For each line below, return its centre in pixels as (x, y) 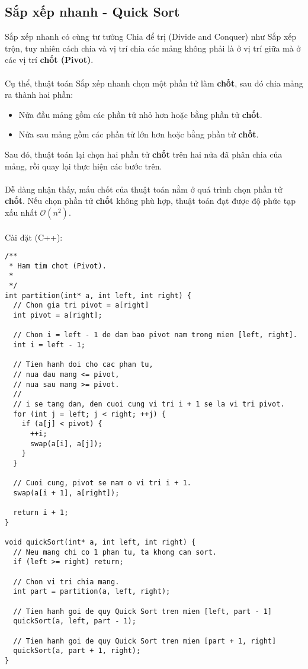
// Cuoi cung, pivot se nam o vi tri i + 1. (102, 483)
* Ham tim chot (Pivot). (58, 266)
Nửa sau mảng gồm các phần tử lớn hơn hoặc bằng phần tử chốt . (139, 134)
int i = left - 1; (49, 345)
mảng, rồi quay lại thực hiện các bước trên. (84, 166)
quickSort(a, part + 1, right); (77, 651)
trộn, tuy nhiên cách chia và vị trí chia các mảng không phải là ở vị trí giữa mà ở (153, 48)
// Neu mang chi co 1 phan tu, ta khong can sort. (115, 552)
